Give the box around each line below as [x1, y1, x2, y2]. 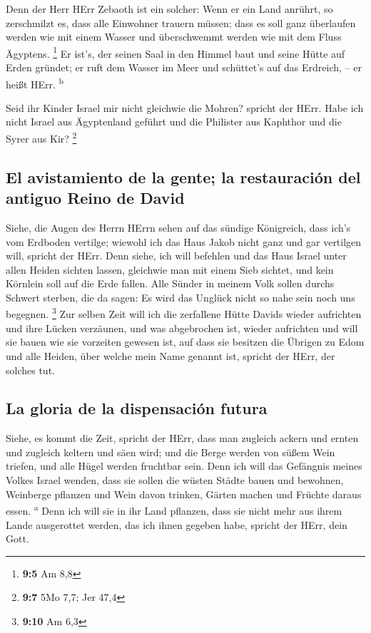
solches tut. [6, 362, 55, 377]
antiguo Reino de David [6, 187, 185, 209]
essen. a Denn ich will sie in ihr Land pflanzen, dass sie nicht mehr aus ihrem [6, 501, 342, 518]
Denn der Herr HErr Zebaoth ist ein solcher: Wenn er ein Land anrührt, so [6, 1, 333, 16]
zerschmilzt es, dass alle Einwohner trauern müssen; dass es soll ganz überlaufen [6, 15, 356, 30]
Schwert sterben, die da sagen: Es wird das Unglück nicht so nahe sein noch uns [6, 289, 355, 304]
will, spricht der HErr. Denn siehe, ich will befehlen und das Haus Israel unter [6, 248, 347, 263]
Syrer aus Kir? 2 [6, 129, 77, 145]
